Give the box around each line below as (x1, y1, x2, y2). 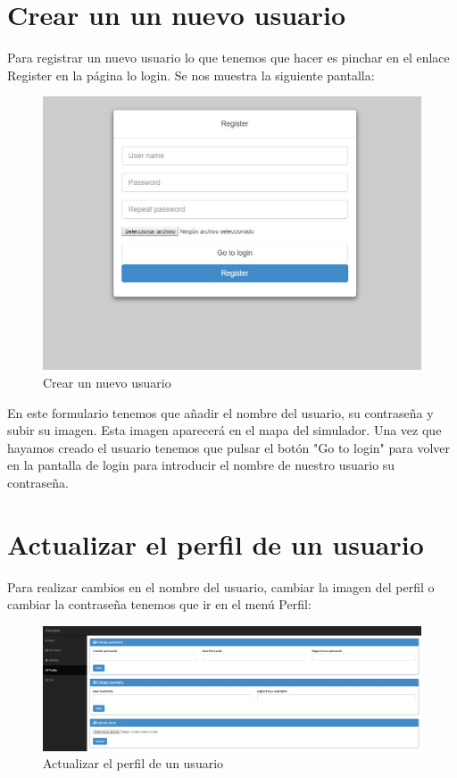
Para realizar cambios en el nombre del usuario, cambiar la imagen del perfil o (7, 577, 435, 596)
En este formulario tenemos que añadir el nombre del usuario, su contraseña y (7, 403, 434, 422)
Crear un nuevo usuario (43, 373, 171, 392)
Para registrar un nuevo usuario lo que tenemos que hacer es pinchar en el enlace (7, 48, 450, 67)
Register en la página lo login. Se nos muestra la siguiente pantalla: (7, 65, 375, 84)
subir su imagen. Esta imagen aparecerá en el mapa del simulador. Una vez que (7, 421, 442, 439)
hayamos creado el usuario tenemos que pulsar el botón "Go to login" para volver (7, 438, 451, 456)
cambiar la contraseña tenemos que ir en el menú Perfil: (7, 595, 312, 614)
